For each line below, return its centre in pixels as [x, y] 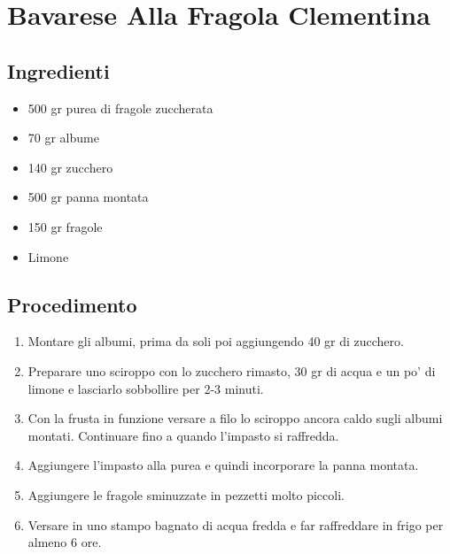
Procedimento [72, 304]
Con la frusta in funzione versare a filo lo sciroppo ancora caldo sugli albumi [235, 418]
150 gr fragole [65, 226]
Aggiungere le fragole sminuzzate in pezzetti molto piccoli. [186, 494]
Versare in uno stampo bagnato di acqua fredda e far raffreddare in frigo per [236, 524]
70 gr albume [63, 138]
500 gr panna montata [88, 197]
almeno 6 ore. [65, 542]
